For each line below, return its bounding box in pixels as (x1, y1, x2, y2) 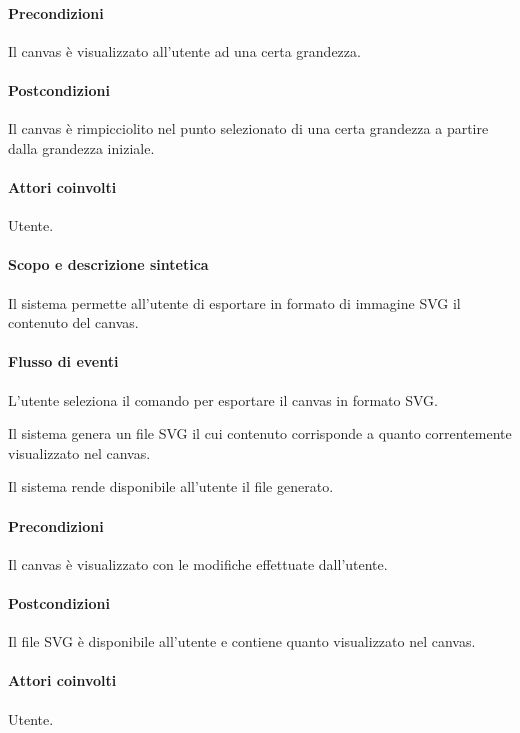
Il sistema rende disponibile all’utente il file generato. (8, 476, 334, 497)
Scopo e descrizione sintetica (8, 254, 209, 275)
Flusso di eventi (8, 351, 119, 372)
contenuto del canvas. (8, 312, 139, 333)
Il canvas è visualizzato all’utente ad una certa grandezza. (8, 40, 361, 61)
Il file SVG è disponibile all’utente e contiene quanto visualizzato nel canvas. (8, 631, 476, 652)
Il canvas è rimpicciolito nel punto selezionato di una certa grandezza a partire (8, 118, 489, 139)
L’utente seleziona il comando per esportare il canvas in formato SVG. (8, 389, 438, 410)
